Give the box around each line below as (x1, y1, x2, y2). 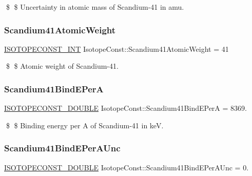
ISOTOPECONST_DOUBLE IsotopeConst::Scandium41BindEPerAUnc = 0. (4, 162, 249, 172)
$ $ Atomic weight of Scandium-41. (6, 61, 119, 71)
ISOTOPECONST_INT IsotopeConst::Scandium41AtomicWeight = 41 (4, 43, 229, 54)
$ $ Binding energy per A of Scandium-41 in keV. (6, 120, 164, 130)
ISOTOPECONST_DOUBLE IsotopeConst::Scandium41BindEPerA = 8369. (4, 103, 247, 113)
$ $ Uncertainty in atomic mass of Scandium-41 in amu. (6, 2, 184, 12)
